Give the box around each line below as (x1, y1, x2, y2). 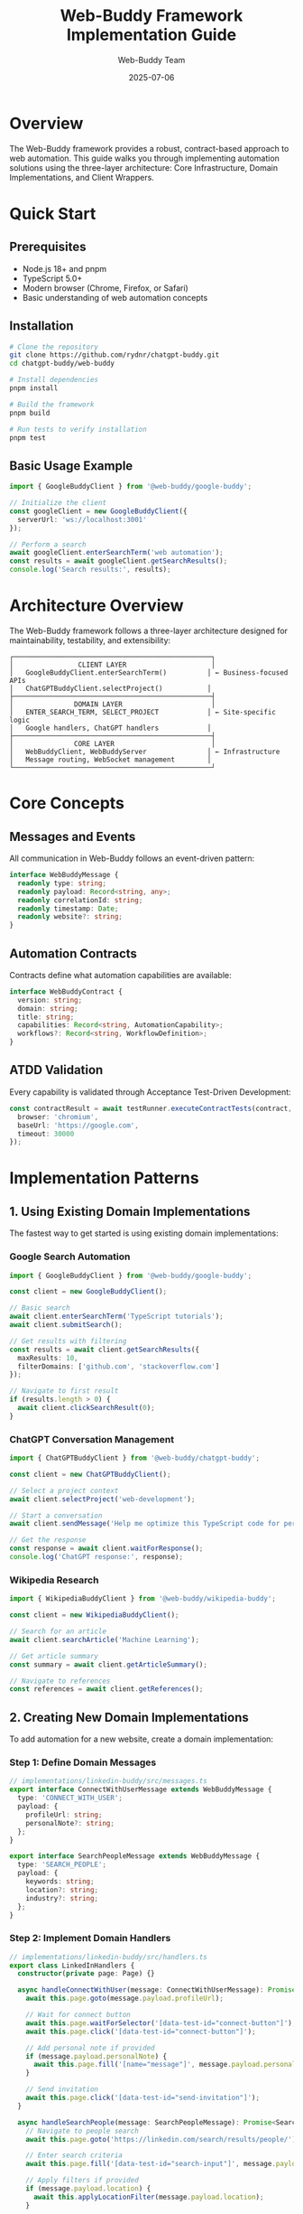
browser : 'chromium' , (17, 1112, 99, 1121)
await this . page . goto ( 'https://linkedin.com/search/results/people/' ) (25, 2135, 297, 2144)
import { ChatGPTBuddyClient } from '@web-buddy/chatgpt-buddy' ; (9, 1453, 260, 1463)
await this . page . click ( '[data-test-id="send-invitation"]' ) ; (25, 2093, 260, 2103)
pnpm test (9, 433, 47, 443)
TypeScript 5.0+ (22, 273, 83, 284)
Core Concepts (9, 793, 124, 814)
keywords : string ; (25, 1877, 95, 1886)
